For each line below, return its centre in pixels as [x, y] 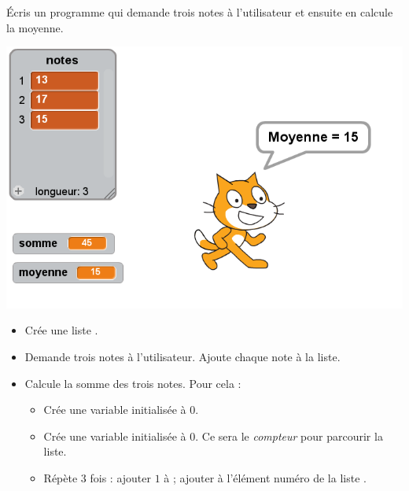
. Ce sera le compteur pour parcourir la [289, 436]
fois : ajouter [121, 477]
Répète [61, 477]
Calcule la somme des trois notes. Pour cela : [133, 383]
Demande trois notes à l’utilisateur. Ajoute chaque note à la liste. [182, 356]
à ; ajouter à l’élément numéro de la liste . [265, 477]
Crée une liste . [61, 330]
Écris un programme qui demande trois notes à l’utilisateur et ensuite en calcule [200, 12]
